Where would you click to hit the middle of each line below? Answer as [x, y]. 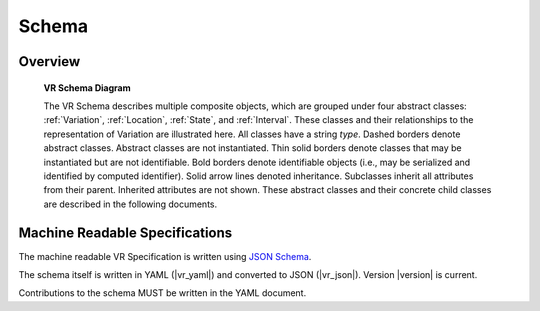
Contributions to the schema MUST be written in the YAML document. [162, 293]
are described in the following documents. [130, 204]
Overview [49, 61]
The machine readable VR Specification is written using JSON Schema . [165, 256]
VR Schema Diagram [87, 87]
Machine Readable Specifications [125, 232]
